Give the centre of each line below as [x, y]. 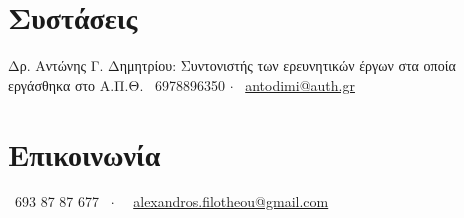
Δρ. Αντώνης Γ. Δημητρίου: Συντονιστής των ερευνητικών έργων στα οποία [232, 65]
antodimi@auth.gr [300, 84]
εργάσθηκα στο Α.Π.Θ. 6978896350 [116, 84]
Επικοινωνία [84, 153]
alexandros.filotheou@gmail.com [231, 201]
